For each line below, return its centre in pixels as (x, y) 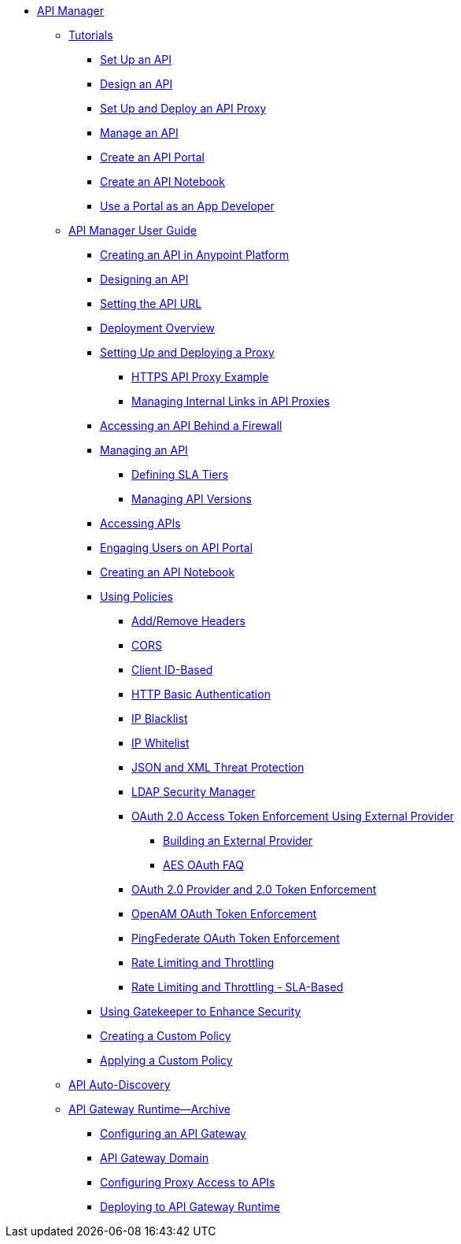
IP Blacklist (160, 718)
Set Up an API (136, 59)
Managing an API (144, 450)
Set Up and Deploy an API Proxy (183, 108)
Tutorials (91, 35)
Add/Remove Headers (188, 621)
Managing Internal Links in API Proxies (231, 401)
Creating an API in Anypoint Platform (195, 255)
